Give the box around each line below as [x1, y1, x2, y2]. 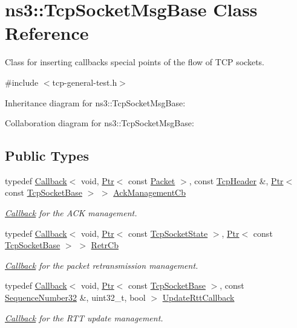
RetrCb [91, 239, 119, 251]
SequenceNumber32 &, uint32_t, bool [5, 291, 146, 304]
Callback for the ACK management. [5, 207, 137, 219]
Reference [5, 21, 89, 45]
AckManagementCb [113, 186, 186, 199]
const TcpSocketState [128, 227, 208, 239]
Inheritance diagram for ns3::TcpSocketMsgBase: [5, 96, 186, 109]
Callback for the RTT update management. [5, 311, 163, 324]
